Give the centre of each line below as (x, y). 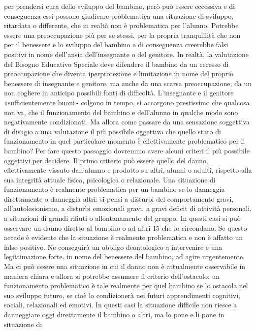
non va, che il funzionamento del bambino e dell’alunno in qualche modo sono (121, 112)
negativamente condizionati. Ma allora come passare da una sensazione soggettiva (127, 122)
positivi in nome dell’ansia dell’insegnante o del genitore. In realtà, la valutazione (126, 54)
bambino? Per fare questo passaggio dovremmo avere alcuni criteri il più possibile (127, 150)
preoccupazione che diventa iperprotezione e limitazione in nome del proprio (119, 74)
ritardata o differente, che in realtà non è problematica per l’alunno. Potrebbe (121, 25)
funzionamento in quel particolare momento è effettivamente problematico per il (125, 141)
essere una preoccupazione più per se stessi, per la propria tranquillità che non (122, 35)
